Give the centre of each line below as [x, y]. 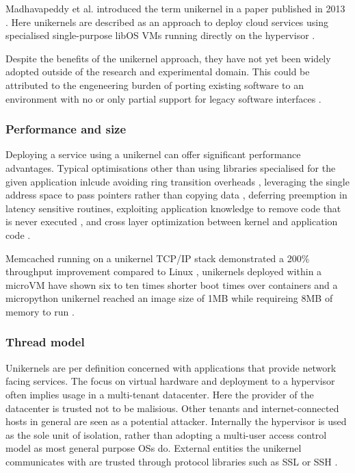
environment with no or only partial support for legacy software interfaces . [163, 98]
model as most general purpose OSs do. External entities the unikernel [154, 448]
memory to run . [40, 311]
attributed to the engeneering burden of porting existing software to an [155, 85]
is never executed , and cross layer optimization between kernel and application [172, 221]
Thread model [45, 342]
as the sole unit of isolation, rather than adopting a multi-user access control [166, 434]
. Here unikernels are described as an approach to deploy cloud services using [167, 22]
